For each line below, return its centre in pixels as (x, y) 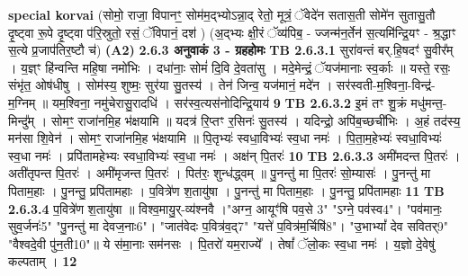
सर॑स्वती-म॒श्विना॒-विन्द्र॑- (386, 85)
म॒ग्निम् (22, 102)
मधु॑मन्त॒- (429, 102)
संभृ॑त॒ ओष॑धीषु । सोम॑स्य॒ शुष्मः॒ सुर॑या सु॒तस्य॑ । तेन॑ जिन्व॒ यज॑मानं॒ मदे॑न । (171, 85)
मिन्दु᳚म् (22, 120)
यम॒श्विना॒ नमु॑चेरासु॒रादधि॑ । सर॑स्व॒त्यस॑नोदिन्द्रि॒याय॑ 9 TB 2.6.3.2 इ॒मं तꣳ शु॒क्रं (229, 102)
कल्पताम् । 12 (43, 261)
